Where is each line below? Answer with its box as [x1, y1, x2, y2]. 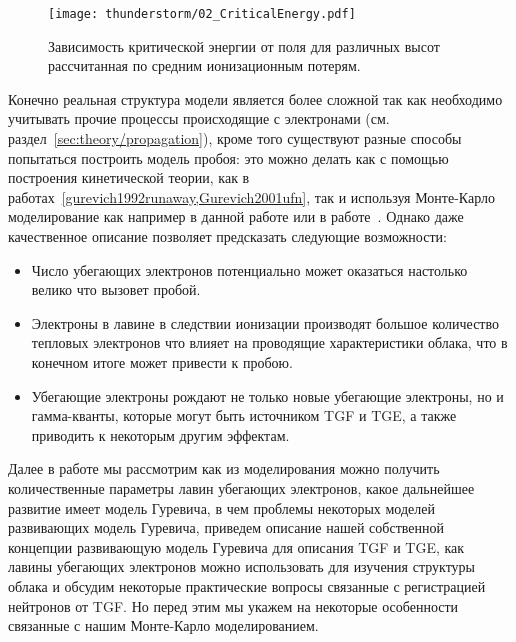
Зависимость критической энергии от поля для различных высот [48, 35, 440, 56]
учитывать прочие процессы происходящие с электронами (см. [8, 108, 390, 129]
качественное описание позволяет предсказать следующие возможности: [8, 226, 447, 246]
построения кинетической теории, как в [8, 167, 250, 188]
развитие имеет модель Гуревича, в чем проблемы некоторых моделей [8, 497, 435, 518]
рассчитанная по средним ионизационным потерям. [48, 55, 361, 76]
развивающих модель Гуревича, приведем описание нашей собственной [8, 517, 444, 538]
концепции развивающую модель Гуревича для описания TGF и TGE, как [8, 536, 465, 557]
